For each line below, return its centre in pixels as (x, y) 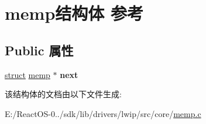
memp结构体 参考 (74, 13)
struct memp (28, 74)
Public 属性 (39, 50)
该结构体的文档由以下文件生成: (63, 94)
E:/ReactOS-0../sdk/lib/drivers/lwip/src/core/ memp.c (103, 113)
